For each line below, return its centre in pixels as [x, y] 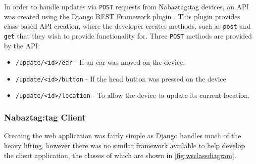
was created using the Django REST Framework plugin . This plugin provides [122, 16]
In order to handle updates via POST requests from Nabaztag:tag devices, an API [127, 6]
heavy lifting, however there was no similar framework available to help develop [125, 145]
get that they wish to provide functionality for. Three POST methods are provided [128, 35]
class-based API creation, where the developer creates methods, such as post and [128, 26]
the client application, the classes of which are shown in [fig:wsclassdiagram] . [120, 155]
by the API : [22, 45]
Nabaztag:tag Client [45, 117]
